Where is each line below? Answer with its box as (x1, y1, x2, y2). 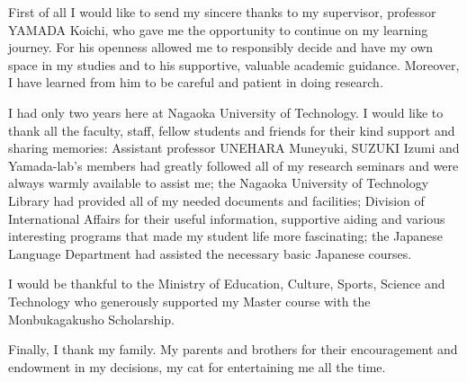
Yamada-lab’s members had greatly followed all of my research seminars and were (8, 155, 459, 174)
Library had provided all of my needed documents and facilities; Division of (8, 191, 425, 209)
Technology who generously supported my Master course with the (8, 291, 371, 310)
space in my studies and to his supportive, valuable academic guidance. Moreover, (8, 55, 460, 74)
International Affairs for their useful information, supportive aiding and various (8, 209, 445, 227)
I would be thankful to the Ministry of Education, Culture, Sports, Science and (8, 274, 445, 293)
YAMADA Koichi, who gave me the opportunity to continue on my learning (8, 20, 428, 39)
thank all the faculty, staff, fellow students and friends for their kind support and (8, 120, 455, 139)
